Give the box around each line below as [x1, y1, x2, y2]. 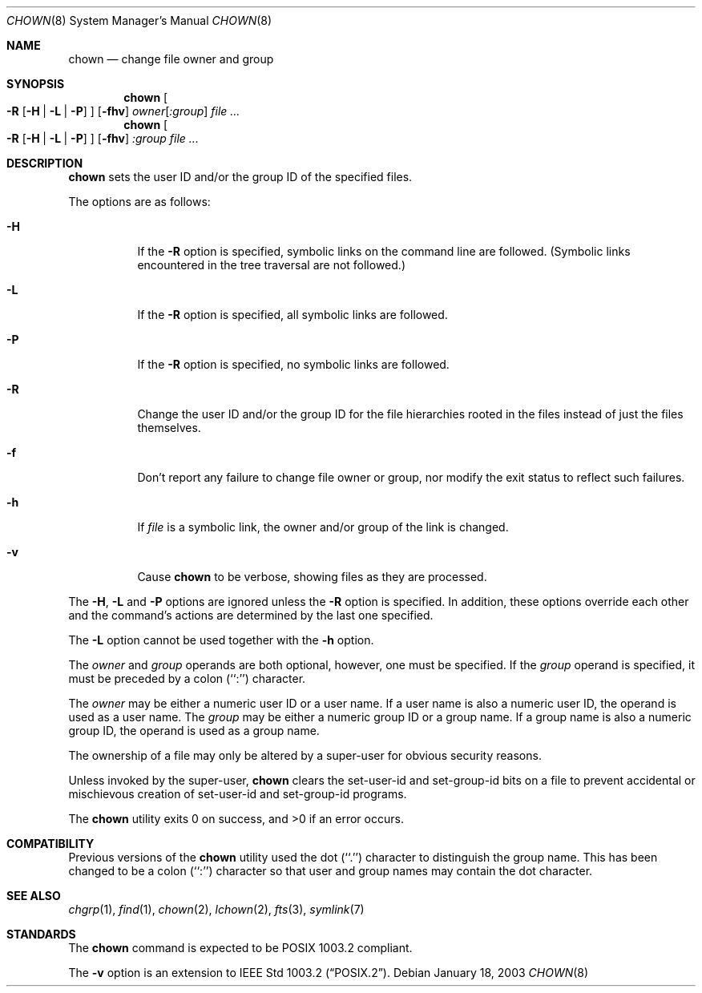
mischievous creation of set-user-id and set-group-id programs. [68, 787, 407, 801]
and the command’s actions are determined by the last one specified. [68, 608, 434, 622]
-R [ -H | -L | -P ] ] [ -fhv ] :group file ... [6, 131, 199, 145]
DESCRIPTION [6, 156, 83, 170]
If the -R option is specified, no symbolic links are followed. [137, 357, 450, 371]
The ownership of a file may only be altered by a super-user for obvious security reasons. [68, 749, 542, 762]
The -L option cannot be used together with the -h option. [68, 633, 374, 647]
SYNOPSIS [6, 77, 65, 91]
